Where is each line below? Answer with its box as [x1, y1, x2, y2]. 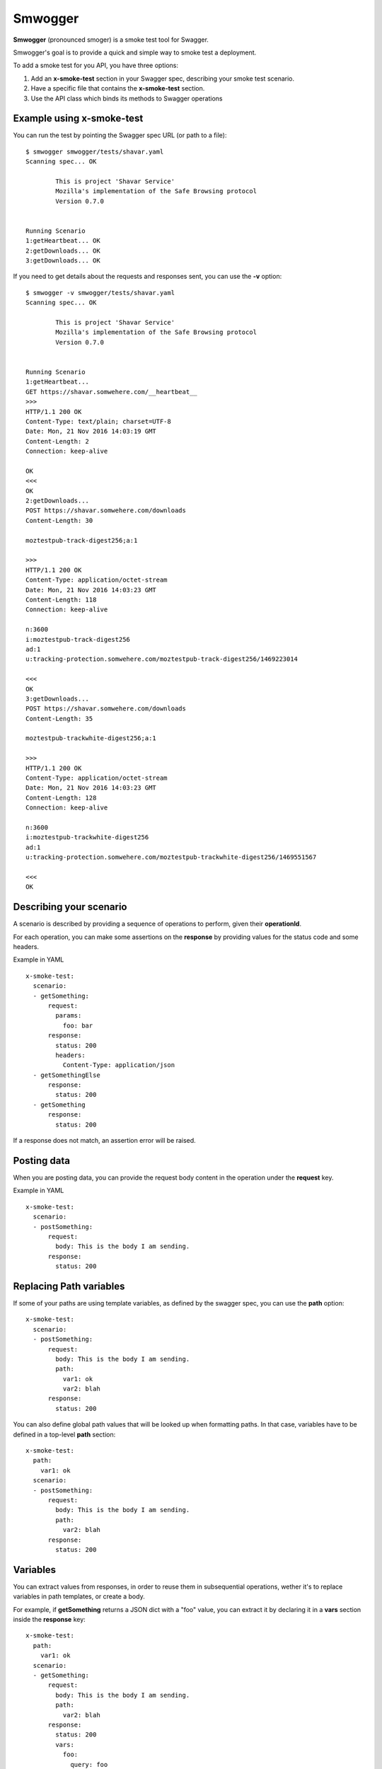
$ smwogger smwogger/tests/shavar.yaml [25, 147, 164, 156]
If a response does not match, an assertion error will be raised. [13, 1136, 196, 1145]
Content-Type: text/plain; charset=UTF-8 [25, 417, 171, 425]
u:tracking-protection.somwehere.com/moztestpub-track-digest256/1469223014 [25, 655, 299, 663]
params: [55, 1012, 82, 1020]
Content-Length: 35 [25, 715, 93, 722]
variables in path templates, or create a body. [13, 1592, 145, 1601]
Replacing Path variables [13, 1280, 125, 1292]
